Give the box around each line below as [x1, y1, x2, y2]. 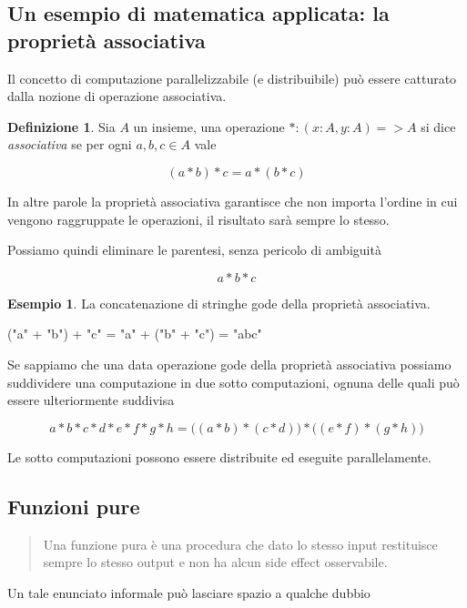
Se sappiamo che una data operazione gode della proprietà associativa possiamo [7, 354, 452, 373]
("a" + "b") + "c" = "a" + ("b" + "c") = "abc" [7, 324, 262, 343]
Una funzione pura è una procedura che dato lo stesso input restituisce [43, 534, 438, 553]
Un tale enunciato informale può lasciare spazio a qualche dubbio [7, 583, 371, 602]
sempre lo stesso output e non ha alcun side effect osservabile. [43, 552, 388, 572]
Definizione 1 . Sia [7, 117, 116, 136]
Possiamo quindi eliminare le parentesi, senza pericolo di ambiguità [7, 240, 381, 259]
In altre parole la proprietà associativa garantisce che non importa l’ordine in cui [7, 191, 458, 210]
